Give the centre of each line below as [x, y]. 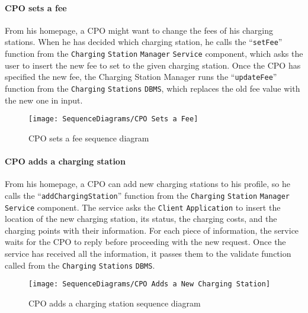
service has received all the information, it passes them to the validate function [148, 253]
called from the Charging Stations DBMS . [80, 265]
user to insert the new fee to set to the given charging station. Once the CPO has [153, 65]
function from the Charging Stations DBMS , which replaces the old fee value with [153, 88]
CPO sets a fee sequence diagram [89, 138]
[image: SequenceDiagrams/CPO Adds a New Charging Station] [150, 284]
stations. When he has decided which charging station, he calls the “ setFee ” [144, 42]
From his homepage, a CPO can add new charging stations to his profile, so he [147, 184]
